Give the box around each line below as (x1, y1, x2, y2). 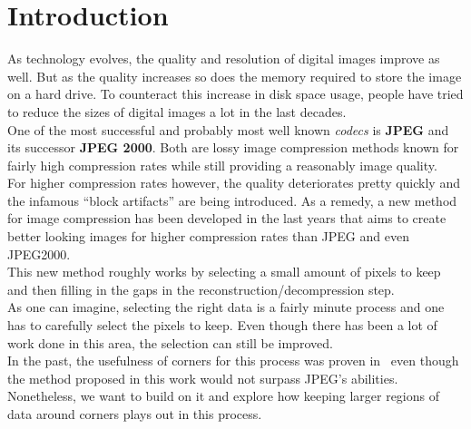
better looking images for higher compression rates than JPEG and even (7, 227, 409, 246)
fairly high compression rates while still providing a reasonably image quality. (7, 155, 437, 174)
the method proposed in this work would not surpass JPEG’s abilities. (7, 368, 398, 387)
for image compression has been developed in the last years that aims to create (7, 209, 446, 228)
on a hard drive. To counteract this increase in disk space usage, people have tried (7, 84, 464, 103)
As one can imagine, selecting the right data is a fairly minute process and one (7, 297, 445, 317)
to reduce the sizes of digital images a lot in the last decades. (7, 102, 347, 121)
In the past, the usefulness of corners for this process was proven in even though (7, 351, 459, 370)
